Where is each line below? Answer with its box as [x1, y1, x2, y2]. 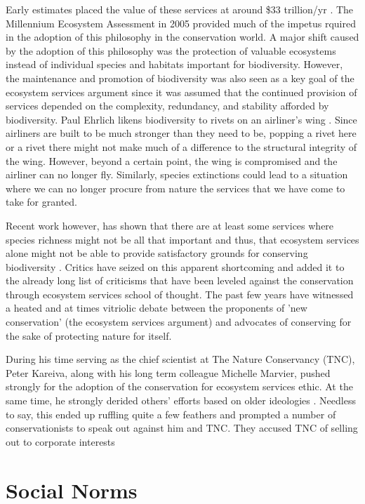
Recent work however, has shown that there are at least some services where [6, 218, 334, 232]
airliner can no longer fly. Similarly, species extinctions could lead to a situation [6, 167, 348, 182]
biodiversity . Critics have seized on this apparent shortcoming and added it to [6, 259, 345, 274]
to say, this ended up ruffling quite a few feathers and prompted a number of [6, 406, 336, 421]
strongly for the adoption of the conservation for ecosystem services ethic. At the [6, 379, 353, 394]
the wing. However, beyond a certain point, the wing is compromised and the [6, 153, 338, 168]
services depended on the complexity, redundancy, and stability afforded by [6, 98, 329, 113]
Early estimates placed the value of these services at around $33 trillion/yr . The [6, 2, 354, 16]
